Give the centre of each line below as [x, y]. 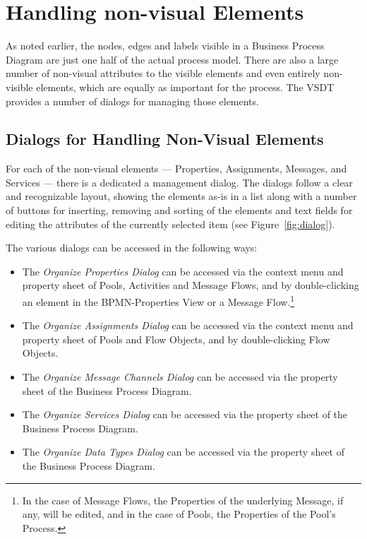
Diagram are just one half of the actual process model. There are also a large [172, 59]
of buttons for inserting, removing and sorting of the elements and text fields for [179, 210]
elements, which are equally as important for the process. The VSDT [185, 87]
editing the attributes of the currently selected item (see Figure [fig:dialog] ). [170, 224]
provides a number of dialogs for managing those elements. [132, 101]
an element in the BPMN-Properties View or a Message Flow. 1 [158, 301]
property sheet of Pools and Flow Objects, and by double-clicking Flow [176, 339]
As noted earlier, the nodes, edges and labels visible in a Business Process [165, 46]
